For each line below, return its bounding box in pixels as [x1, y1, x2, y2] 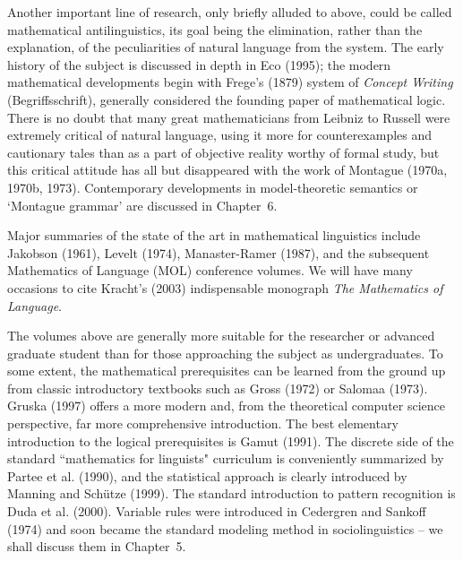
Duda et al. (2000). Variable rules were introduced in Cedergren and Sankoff [7, 502, 426, 521]
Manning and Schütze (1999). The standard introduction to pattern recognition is [7, 484, 456, 503]
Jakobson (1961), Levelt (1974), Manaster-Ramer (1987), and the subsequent [7, 243, 430, 262]
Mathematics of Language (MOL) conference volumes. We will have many [7, 261, 413, 280]
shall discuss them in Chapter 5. [7, 537, 186, 556]
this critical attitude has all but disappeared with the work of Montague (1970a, [7, 160, 448, 179]
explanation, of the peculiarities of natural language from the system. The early [7, 38, 444, 56]
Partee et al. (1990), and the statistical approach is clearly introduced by [7, 466, 407, 485]
